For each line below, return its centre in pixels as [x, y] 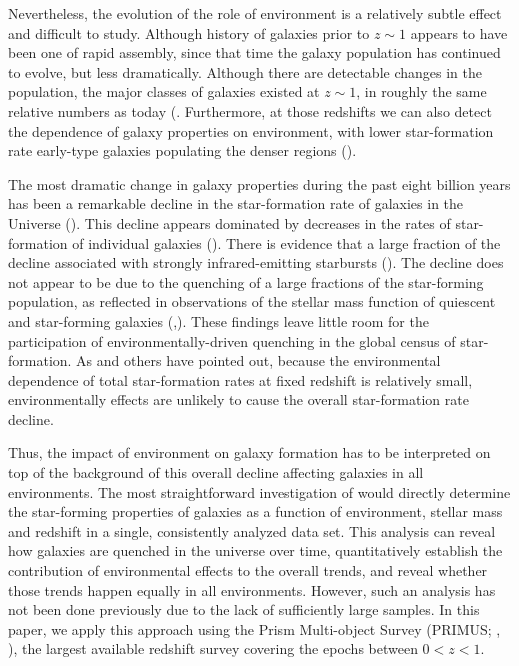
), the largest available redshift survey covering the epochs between [213, 648]
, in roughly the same [421, 91]
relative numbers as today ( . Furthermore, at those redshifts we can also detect [250, 110]
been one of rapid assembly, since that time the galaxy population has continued [254, 52]
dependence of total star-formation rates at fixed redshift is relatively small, [240, 379]
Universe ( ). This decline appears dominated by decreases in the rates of [229, 222]
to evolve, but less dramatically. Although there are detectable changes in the [245, 71]
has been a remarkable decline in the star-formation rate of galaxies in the [236, 203]
